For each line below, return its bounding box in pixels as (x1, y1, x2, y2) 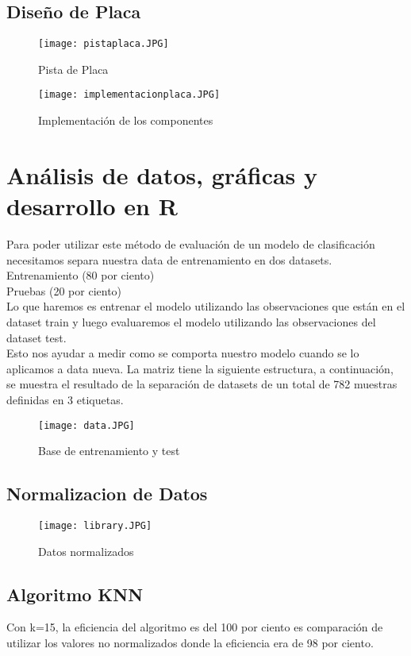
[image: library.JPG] (38, 520, 152, 531)
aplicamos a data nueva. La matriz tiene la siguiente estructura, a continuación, (6, 360, 394, 376)
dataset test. (6, 329, 67, 345)
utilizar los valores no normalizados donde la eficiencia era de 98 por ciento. (6, 635, 374, 651)
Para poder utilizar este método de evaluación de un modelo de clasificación (6, 236, 375, 253)
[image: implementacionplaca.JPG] (38, 89, 221, 101)
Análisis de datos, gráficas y (6, 158, 318, 191)
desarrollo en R (6, 190, 178, 222)
